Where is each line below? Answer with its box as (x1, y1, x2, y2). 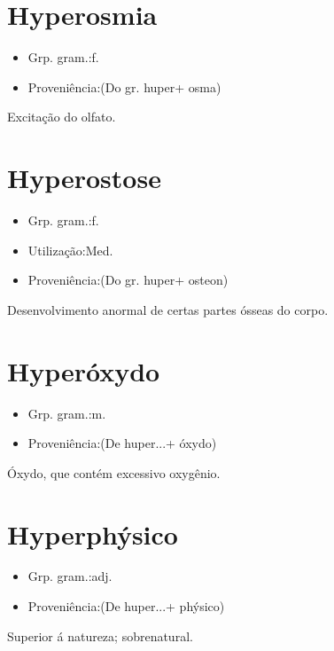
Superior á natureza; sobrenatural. (7, 626, 193, 645)
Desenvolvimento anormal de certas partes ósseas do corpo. (7, 300, 329, 318)
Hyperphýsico (7, 515, 178, 552)
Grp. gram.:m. (27, 404, 106, 422)
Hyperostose (7, 160, 161, 196)
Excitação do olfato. (7, 107, 116, 126)
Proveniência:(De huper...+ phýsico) (27, 597, 225, 616)
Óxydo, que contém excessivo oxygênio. (7, 463, 221, 482)
